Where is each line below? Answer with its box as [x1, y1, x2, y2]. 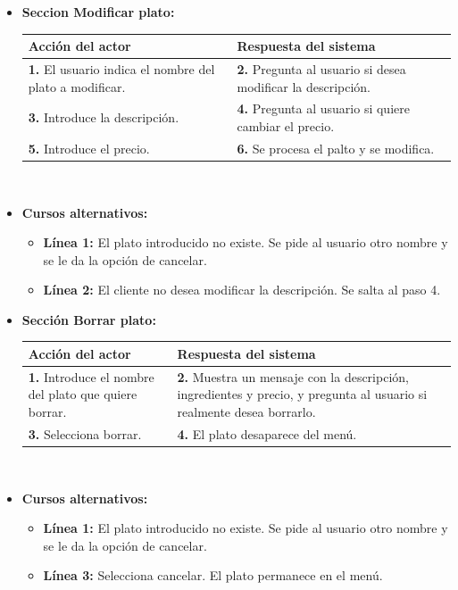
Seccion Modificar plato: [21, 3, 175, 21]
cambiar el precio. [237, 116, 335, 135]
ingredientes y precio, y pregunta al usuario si [177, 385, 428, 403]
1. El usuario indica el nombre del [28, 59, 215, 78]
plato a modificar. [28, 77, 126, 96]
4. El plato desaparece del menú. [177, 424, 357, 443]
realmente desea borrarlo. [177, 403, 316, 420]
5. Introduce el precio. [28, 138, 150, 157]
